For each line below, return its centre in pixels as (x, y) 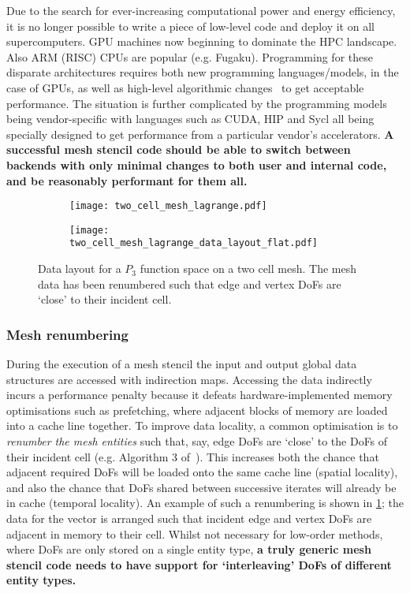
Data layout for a (80, 269)
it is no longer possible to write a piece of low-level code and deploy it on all (190, 26)
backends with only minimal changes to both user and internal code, (197, 164)
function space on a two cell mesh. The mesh (248, 269)
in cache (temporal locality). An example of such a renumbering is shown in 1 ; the (205, 503)
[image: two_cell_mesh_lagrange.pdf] (168, 206)
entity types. (41, 580)
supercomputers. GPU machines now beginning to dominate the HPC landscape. (202, 41)
